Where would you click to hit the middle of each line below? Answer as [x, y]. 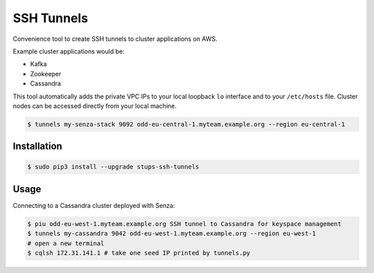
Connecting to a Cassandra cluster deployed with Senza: [94, 205]
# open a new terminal [66, 243]
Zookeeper [46, 73]
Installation [37, 147]
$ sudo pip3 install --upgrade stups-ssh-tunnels [113, 167]
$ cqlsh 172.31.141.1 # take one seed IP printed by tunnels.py [139, 253]
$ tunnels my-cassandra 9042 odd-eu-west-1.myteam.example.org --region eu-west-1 [172, 234]
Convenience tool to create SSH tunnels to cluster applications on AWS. [115, 39]
